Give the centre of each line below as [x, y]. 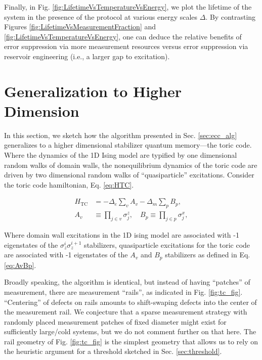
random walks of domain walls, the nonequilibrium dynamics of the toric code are [131, 165]
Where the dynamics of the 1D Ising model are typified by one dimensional [121, 155]
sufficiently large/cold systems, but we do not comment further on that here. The [130, 331]
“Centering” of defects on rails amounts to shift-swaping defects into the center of [130, 302]
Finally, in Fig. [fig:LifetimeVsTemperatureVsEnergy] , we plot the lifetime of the [128, 7]
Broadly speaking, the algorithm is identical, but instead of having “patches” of [127, 282]
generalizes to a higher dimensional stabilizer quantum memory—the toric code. [128, 145]
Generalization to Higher [93, 91]
